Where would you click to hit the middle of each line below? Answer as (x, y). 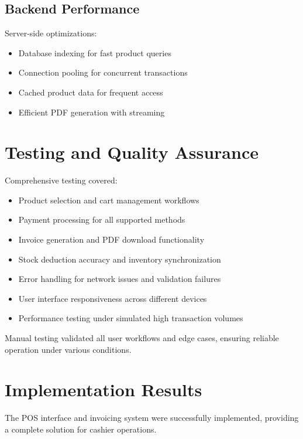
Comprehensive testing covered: (61, 180)
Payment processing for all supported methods (102, 219)
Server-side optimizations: (51, 33)
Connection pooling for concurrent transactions (103, 72)
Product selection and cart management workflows (109, 200)
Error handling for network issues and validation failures (120, 279)
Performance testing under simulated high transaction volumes (131, 318)
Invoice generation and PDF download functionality (111, 239)
